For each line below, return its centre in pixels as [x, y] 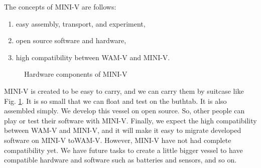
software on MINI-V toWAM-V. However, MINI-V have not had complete [118, 140]
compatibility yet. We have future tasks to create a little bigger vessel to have [123, 150]
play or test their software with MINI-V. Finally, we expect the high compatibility [130, 120]
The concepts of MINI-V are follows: [60, 7]
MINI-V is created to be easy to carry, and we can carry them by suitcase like [124, 91]
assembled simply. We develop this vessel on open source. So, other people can [124, 111]
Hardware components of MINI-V [76, 74]
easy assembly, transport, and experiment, [81, 23]
